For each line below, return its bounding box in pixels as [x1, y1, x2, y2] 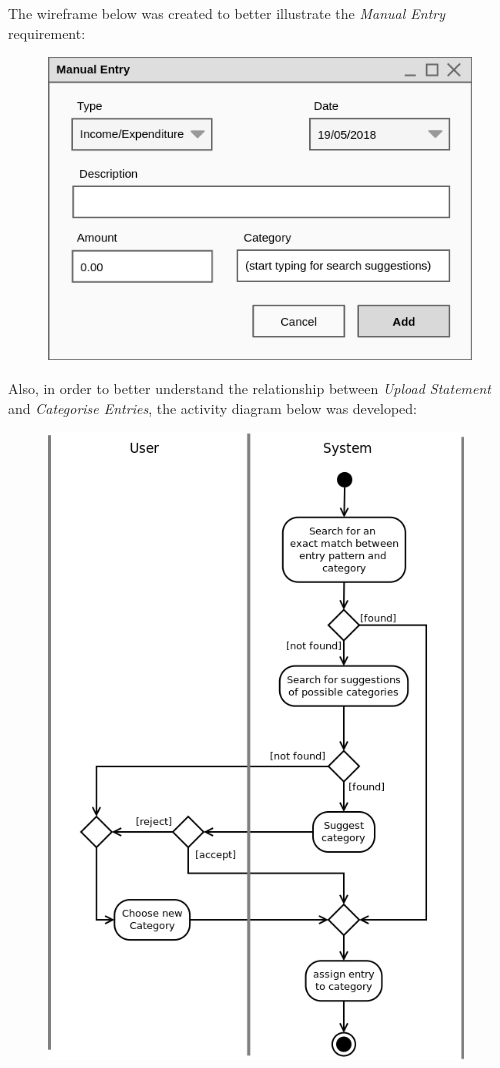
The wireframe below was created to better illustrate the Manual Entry [8, 3, 446, 23]
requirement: [8, 22, 86, 43]
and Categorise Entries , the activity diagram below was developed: [8, 397, 417, 418]
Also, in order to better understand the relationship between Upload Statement [8, 377, 492, 398]
